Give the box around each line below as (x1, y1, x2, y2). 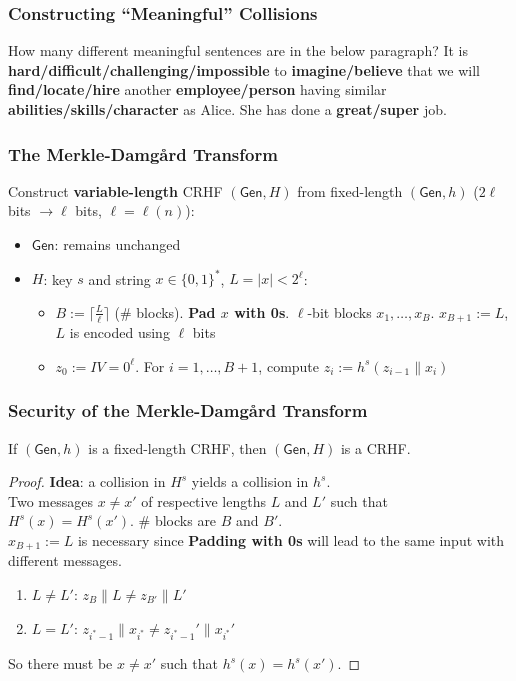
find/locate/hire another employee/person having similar (8, 79, 387, 100)
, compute (258, 355, 320, 376)
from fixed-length (297, 180, 403, 201)
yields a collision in (191, 471, 309, 492)
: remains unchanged (54, 234, 181, 254)
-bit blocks (307, 301, 372, 322)
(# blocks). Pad (114, 301, 216, 322)
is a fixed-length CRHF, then (88, 437, 267, 458)
